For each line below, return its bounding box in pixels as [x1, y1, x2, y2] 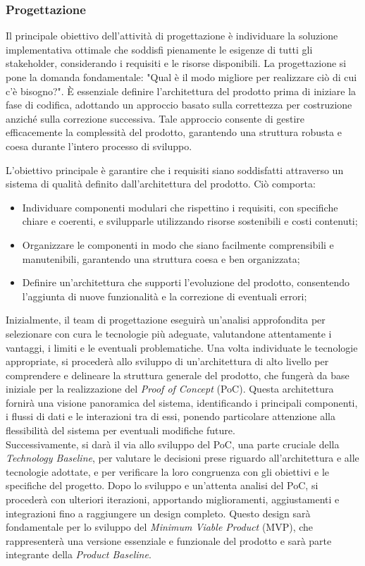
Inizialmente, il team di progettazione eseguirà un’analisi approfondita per [6, 312, 326, 327]
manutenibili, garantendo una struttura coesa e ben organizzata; [22, 251, 300, 266]
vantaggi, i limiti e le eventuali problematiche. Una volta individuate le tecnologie [6, 340, 358, 355]
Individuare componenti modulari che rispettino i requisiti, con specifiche [22, 199, 338, 214]
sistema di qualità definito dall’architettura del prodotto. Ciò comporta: [6, 176, 316, 191]
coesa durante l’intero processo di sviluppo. [6, 138, 192, 153]
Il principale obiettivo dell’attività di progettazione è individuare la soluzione [6, 28, 338, 43]
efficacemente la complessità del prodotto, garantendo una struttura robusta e [6, 125, 342, 140]
